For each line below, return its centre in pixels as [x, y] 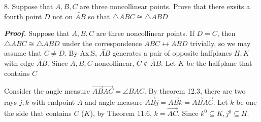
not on [62, 16]
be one [247, 102]
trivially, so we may [220, 43]
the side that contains [38, 113]
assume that [23, 53]
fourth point [23, 16]
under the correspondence [102, 43]
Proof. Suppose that [37, 33]
